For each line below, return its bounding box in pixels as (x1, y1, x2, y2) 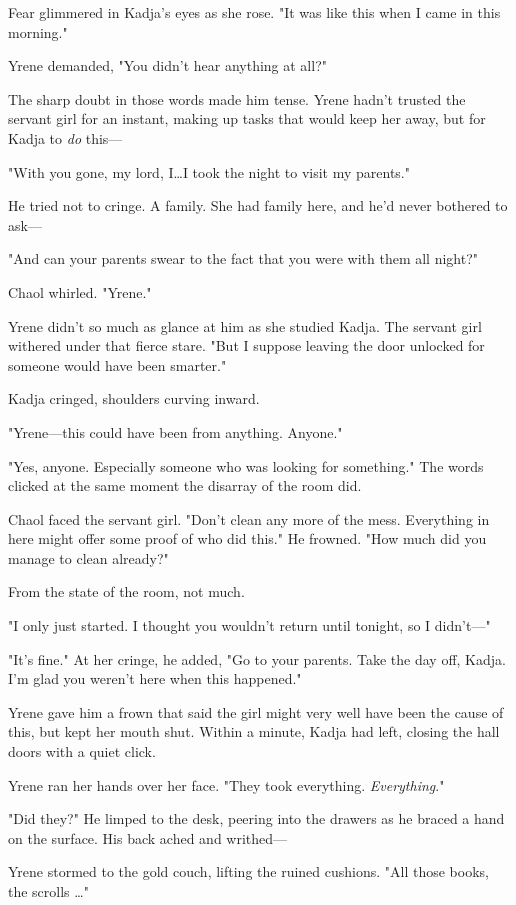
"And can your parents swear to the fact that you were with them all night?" (8, 248, 479, 269)
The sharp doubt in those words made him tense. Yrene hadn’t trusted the (8, 88, 466, 109)
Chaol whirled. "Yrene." (8, 281, 152, 302)
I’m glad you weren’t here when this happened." (8, 668, 302, 689)
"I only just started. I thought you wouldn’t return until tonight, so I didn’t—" (8, 615, 491, 636)
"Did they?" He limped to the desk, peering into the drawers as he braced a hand (8, 808, 505, 829)
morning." (8, 21, 68, 42)
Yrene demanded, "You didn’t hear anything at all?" (8, 55, 327, 76)
